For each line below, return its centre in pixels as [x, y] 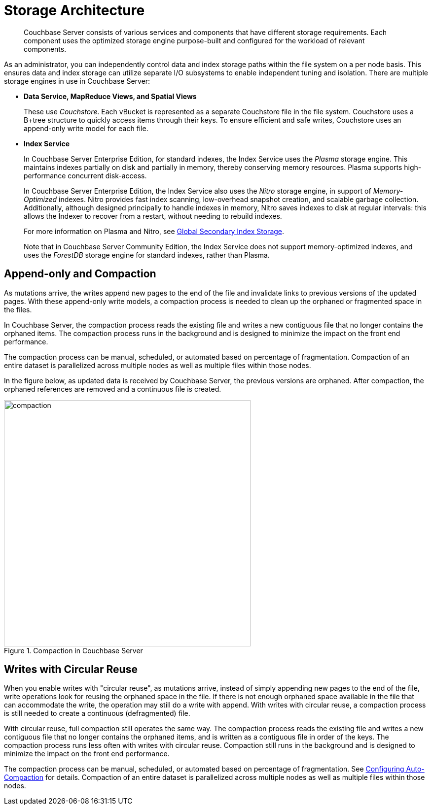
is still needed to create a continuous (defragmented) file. [97, 713]
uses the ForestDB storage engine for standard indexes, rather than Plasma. [147, 255]
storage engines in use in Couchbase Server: [77, 81]
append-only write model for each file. [86, 128]
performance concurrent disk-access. [85, 175]
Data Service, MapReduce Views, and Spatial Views [110, 96]
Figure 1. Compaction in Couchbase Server [73, 650]
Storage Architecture [74, 10]
